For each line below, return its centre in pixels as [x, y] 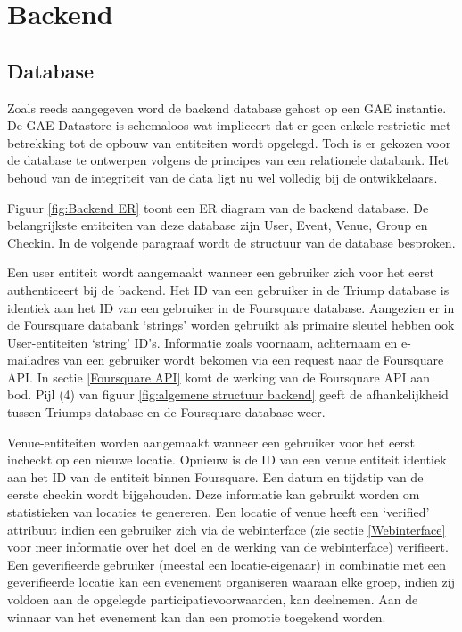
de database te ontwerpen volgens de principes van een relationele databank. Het [228, 160]
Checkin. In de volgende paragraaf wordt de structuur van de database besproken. [231, 242]
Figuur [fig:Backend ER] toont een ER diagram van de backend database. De [218, 207]
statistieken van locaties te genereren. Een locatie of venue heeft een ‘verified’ [219, 512]
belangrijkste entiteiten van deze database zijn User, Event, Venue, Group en [218, 225]
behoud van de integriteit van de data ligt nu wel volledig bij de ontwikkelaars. [223, 177]
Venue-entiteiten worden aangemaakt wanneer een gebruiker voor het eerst [211, 442]
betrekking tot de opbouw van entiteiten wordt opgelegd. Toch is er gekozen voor [229, 142]
